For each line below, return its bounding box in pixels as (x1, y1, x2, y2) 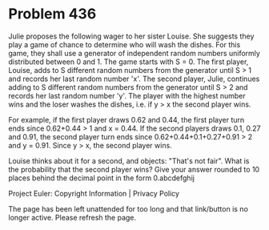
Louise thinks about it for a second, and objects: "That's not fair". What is (8, 155, 250, 165)
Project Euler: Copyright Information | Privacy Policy (8, 188, 180, 198)
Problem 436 (8, 5, 97, 23)
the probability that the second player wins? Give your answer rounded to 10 (8, 164, 260, 174)
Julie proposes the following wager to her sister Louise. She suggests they (8, 31, 255, 41)
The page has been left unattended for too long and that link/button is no (8, 204, 248, 213)
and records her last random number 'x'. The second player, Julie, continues (8, 74, 260, 83)
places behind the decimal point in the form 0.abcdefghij (8, 173, 195, 183)
